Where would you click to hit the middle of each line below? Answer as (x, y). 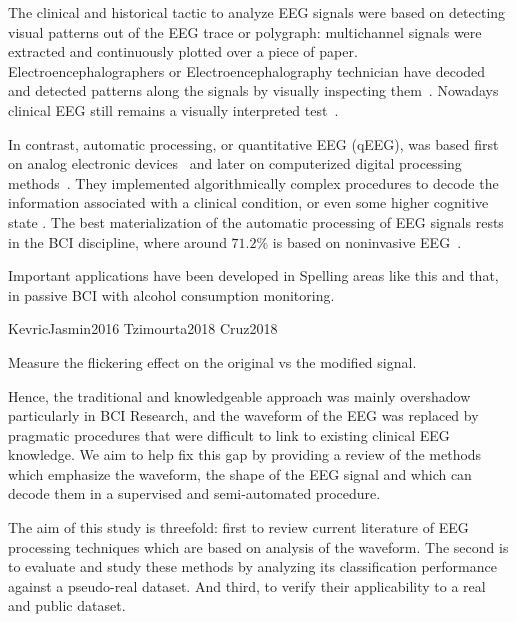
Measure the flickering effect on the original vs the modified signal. (212, 361)
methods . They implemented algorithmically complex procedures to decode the (253, 182)
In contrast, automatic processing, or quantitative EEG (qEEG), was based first (253, 143)
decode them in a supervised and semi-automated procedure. (194, 493)
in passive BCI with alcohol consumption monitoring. (171, 294)
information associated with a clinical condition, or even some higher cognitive (248, 202)
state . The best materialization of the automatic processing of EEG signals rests (256, 221)
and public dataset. (67, 605)
